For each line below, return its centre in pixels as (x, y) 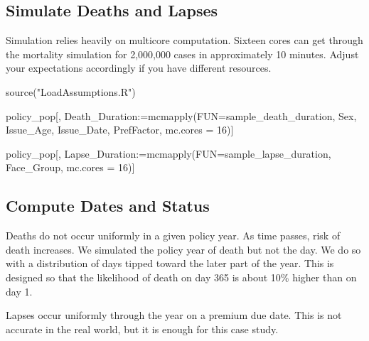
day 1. (19, 291)
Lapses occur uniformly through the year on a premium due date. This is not (174, 315)
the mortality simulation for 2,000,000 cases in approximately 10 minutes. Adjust (182, 54)
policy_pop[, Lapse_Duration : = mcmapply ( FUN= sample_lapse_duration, (169, 153)
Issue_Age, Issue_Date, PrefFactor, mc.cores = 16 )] (120, 130)
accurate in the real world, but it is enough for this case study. (142, 329)
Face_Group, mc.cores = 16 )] (70, 167)
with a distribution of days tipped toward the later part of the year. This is (170, 263)
